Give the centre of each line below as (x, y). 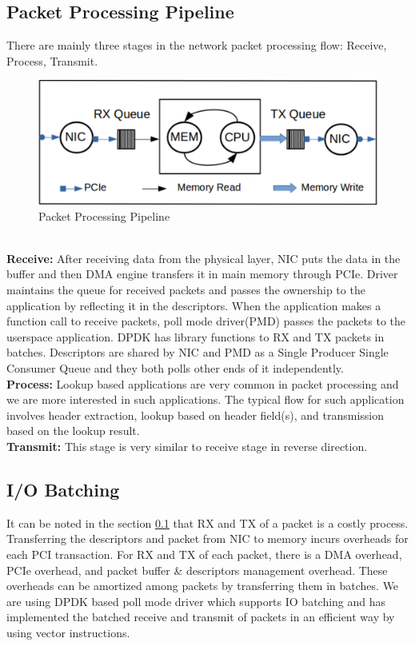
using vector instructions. (68, 632)
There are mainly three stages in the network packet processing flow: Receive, (197, 45)
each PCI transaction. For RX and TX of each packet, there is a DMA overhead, (204, 554)
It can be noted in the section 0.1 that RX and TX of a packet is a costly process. (207, 522)
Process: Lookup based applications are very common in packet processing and (203, 383)
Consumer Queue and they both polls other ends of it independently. (175, 368)
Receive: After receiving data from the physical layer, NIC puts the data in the (204, 258)
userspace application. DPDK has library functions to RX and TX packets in (196, 336)
